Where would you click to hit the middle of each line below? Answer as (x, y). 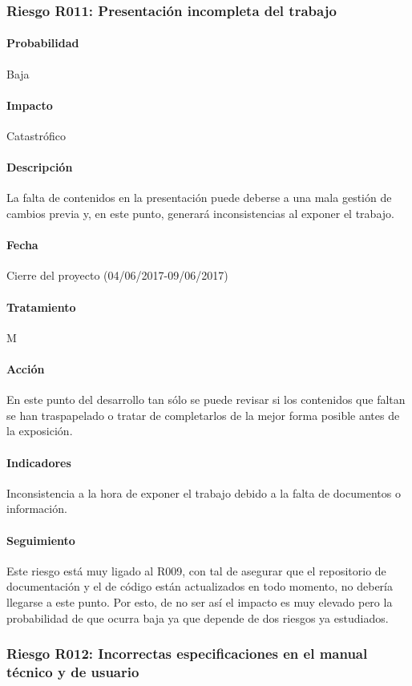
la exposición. (40, 431)
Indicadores (39, 462)
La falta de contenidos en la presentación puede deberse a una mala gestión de (199, 198)
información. (37, 508)
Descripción (40, 167)
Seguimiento (41, 540)
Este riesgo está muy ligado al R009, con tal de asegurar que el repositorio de (196, 570)
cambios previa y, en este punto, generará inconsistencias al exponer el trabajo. (200, 214)
